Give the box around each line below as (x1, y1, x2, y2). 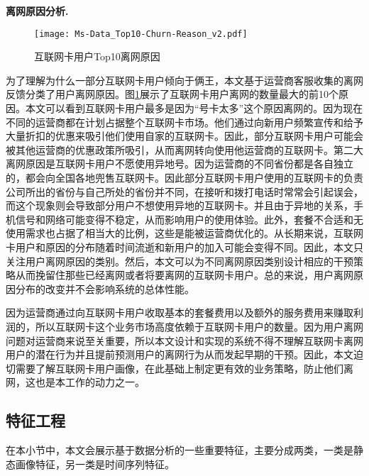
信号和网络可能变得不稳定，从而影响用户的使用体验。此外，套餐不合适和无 (15, 211, 363, 226)
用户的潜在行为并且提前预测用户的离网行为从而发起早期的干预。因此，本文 (6, 347, 353, 362)
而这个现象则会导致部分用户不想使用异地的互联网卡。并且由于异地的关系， (6, 198, 353, 213)
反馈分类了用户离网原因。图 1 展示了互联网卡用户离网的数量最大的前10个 (6, 87, 338, 101)
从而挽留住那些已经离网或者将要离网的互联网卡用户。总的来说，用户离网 (15, 267, 353, 282)
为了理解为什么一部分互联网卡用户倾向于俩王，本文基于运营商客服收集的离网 (6, 72, 363, 87)
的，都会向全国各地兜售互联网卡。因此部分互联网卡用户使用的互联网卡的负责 (6, 170, 363, 184)
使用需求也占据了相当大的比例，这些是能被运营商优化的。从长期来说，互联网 (6, 226, 363, 240)
